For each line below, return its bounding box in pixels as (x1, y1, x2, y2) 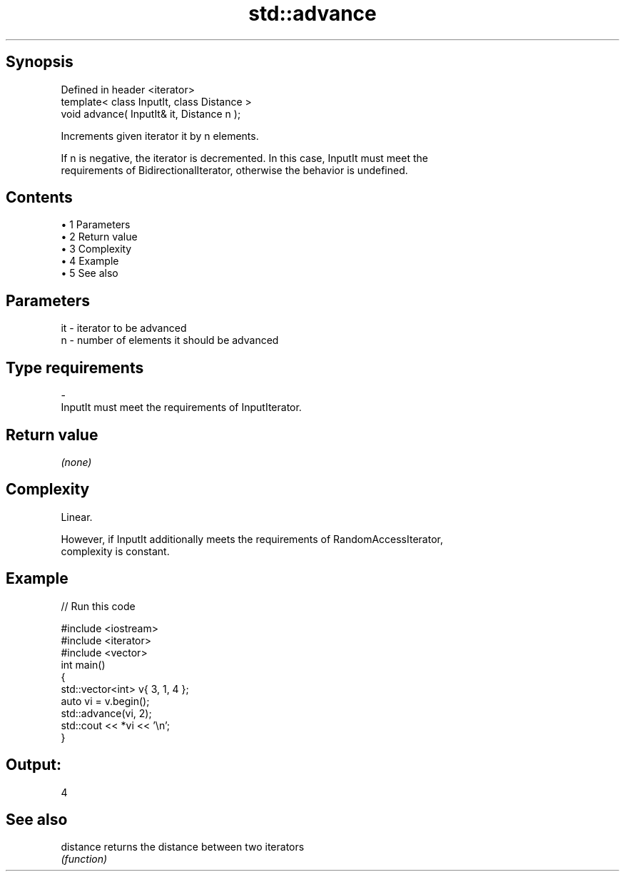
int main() (61, 658, 106, 671)
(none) (61, 455, 92, 468)
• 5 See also (61, 267, 118, 280)
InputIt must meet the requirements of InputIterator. (61, 401, 302, 414)
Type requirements (6, 358, 144, 377)
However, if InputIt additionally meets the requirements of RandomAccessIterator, (61, 532, 443, 545)
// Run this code (61, 599, 136, 612)
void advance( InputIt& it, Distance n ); (61, 107, 241, 120)
